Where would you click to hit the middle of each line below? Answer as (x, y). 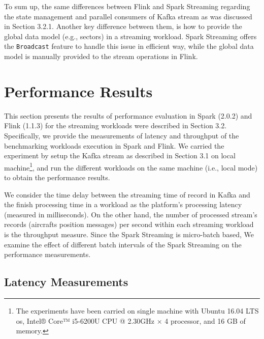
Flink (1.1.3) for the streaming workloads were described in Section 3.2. (115, 125)
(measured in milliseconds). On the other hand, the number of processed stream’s (131, 214)
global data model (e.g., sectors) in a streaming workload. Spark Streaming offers (130, 36)
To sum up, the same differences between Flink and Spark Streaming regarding (127, 6)
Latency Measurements (66, 282)
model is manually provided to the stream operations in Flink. (101, 56)
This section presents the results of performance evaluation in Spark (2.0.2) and (128, 115)
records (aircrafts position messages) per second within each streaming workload (129, 224)
